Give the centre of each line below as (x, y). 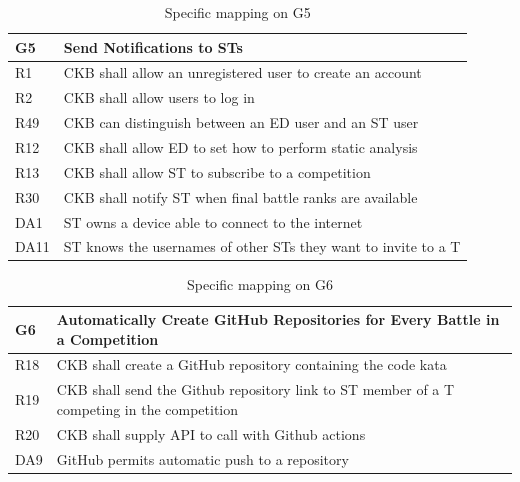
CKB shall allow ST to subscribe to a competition (217, 171)
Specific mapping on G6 (260, 284)
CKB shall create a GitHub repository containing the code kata (251, 364)
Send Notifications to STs (153, 46)
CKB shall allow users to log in (159, 97)
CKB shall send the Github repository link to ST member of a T (255, 389)
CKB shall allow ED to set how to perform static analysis (240, 146)
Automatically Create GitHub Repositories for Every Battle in (278, 319)
